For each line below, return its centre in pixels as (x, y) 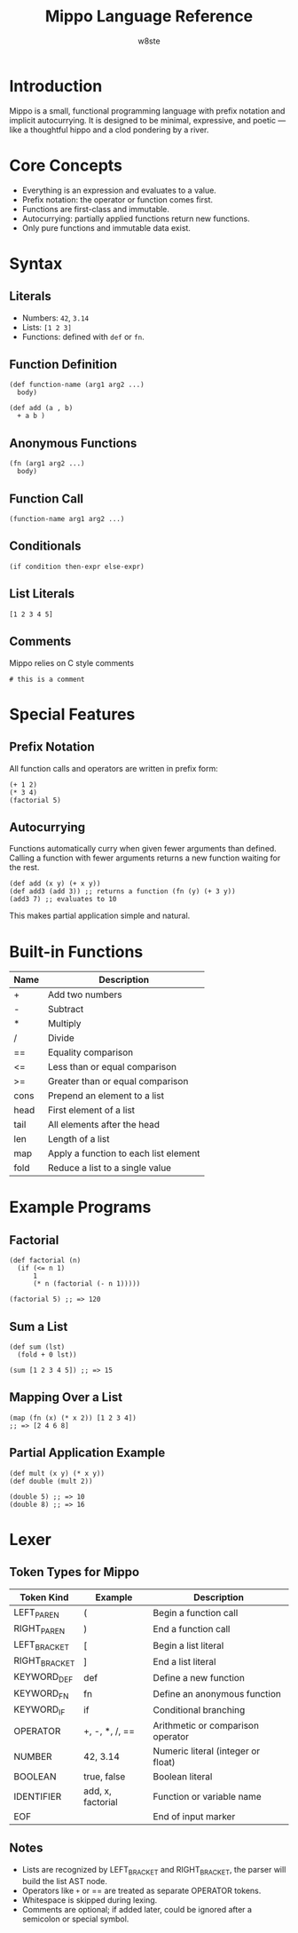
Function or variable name (207, 1797)
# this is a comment (47, 679)
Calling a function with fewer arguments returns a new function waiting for (145, 858)
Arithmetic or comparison (206, 1726)
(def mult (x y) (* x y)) (57, 1473)
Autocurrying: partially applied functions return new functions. (136, 218)
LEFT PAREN (36, 1612)
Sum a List (39, 1326)
